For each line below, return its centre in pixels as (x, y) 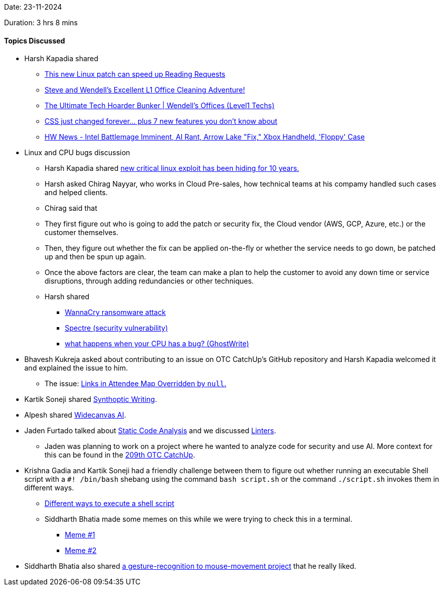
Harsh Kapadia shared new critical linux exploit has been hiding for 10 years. (172, 168)
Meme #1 (80, 535)
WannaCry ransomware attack (115, 312)
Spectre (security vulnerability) (116, 328)
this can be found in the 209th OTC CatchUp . (120, 455)
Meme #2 (81, 551)
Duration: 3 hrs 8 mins (41, 22)
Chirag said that (71, 208)
